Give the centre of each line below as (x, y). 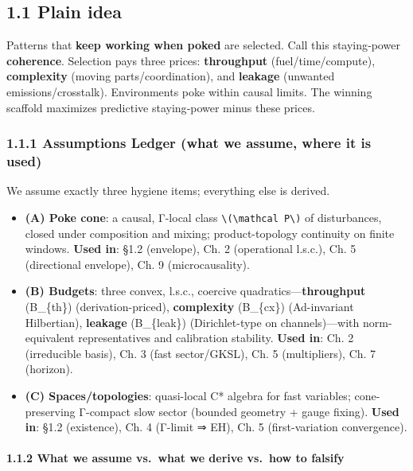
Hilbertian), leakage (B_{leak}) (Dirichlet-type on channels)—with (192, 322)
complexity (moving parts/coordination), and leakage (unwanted (171, 76)
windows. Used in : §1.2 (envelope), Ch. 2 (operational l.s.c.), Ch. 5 (191, 249)
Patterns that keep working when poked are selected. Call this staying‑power (203, 45)
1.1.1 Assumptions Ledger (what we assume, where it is (189, 143)
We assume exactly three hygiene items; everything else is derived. (168, 191)
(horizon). (49, 369)
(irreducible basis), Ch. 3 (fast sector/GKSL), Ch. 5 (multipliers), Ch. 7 (201, 353)
